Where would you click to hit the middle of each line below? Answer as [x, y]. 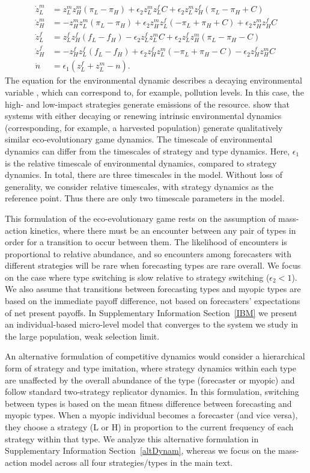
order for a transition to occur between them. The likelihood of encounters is [146, 242]
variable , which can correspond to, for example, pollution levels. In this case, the [154, 92]
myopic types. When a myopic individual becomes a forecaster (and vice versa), [151, 415]
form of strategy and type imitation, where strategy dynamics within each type [150, 368]
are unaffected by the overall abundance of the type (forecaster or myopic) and [150, 380]
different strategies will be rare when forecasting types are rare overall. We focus [153, 265]
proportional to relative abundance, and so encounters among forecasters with [148, 253]
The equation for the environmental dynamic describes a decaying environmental [153, 80]
